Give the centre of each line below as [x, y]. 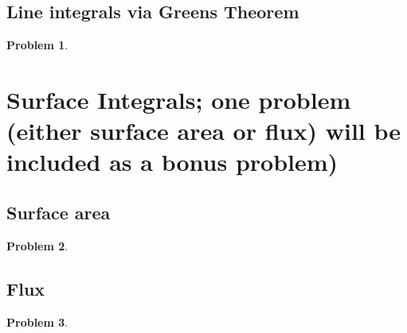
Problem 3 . [37, 321]
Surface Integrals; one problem [179, 99]
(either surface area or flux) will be [204, 131]
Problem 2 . [37, 245]
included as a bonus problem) [172, 162]
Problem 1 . [37, 45]
